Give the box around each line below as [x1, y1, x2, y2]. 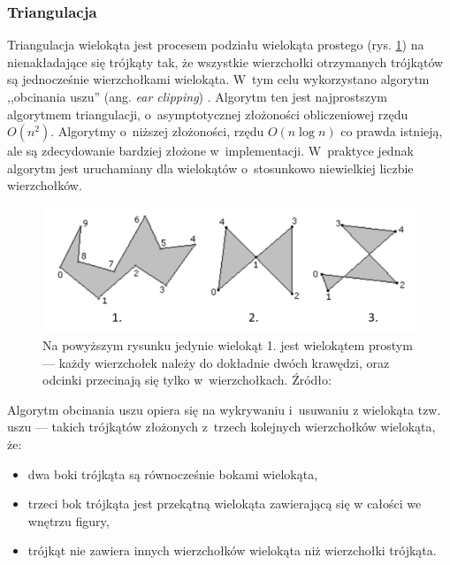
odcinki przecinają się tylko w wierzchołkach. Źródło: [42, 370, 332, 389]
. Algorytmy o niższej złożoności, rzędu [50, 122, 264, 141]
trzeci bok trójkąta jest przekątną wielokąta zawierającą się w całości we [27, 494, 422, 513]
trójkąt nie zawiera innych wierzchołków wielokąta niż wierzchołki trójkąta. [27, 541, 437, 560]
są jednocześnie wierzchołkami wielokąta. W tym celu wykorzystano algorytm [7, 70, 430, 88]
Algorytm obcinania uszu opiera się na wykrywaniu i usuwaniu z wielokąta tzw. [7, 400, 441, 418]
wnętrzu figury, [27, 511, 110, 530]
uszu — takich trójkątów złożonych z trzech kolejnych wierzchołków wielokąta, [7, 417, 436, 436]
